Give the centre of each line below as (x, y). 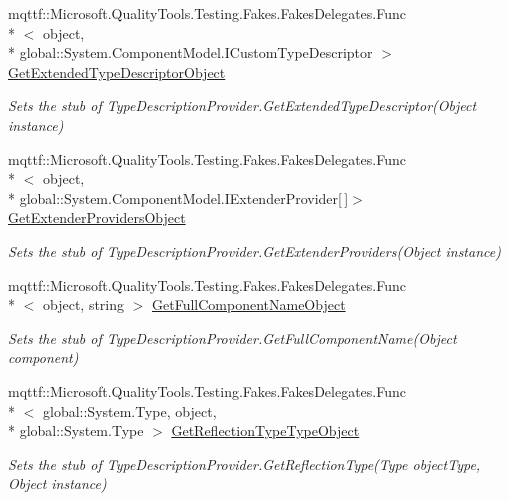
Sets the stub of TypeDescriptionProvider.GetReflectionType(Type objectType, (244, 463)
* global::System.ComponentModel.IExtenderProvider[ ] (178, 197)
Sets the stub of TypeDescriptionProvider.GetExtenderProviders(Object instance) (254, 250)
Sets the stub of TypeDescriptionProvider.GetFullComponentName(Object (232, 337)
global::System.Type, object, (129, 410)
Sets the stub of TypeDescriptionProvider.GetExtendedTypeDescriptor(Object (242, 105)
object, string (83, 304)
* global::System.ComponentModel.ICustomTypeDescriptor (190, 52)
